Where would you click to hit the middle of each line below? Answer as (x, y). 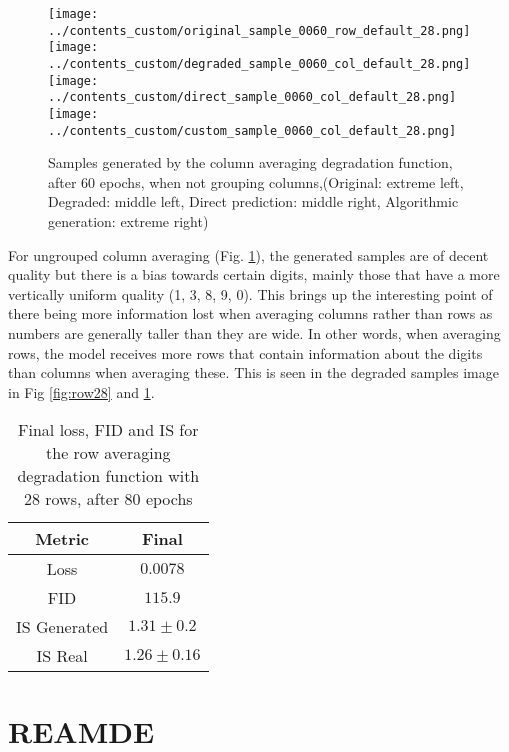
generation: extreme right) (128, 221)
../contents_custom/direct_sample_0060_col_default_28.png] (252, 97)
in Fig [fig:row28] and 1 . (81, 391)
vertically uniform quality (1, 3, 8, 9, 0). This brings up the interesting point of (250, 293)
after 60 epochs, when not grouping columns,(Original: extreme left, (256, 181)
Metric (62, 539)
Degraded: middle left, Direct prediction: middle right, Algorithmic (253, 201)
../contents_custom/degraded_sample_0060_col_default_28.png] (259, 63)
